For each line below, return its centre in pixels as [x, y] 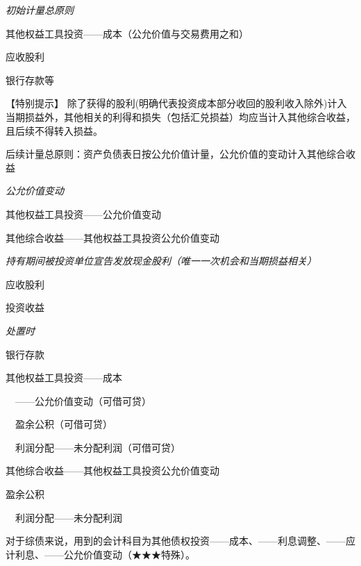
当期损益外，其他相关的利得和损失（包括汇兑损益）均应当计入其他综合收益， [180, 116]
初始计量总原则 [40, 10]
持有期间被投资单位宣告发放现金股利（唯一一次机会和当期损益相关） [161, 261]
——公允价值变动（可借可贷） [83, 400]
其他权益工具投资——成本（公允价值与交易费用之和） [127, 33]
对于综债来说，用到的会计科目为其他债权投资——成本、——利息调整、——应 [180, 541]
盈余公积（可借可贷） [64, 424]
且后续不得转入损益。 [54, 130]
